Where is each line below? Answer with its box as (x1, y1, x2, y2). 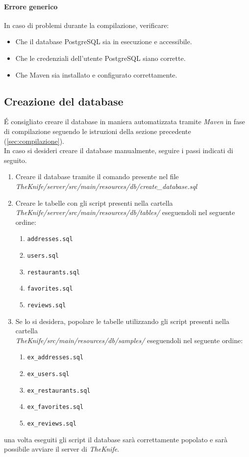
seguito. (4, 155, 27, 165)
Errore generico (4, 1, 58, 11)
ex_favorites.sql (27, 403, 84, 411)
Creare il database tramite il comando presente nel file (15, 171, 179, 182)
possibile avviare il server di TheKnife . (4, 444, 120, 454)
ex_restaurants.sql (27, 387, 91, 394)
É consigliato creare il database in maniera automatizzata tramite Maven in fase (4, 116, 245, 127)
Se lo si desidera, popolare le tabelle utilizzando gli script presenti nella (15, 316, 229, 326)
